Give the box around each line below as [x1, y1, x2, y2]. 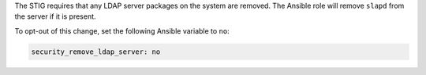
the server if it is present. [14, 12, 96, 21]
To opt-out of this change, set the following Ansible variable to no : [14, 26, 230, 35]
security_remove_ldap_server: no [31, 47, 161, 56]
